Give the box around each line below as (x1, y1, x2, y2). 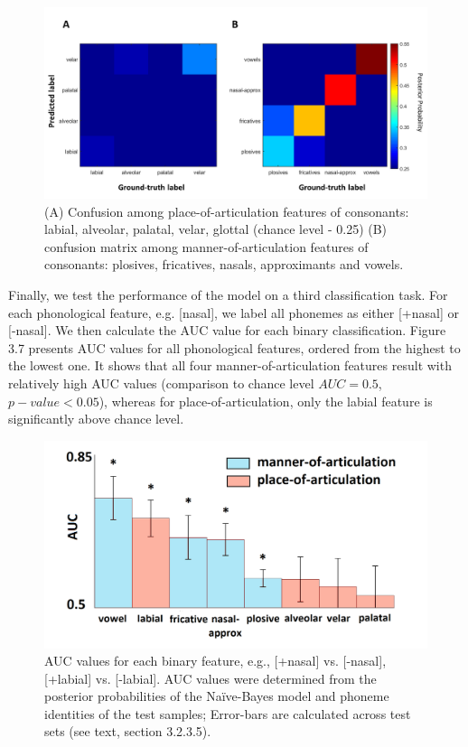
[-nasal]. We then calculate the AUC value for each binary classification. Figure (8, 321, 446, 340)
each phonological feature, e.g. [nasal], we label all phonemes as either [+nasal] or (8, 303, 459, 322)
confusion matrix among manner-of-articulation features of (44, 237, 369, 256)
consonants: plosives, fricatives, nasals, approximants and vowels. (44, 255, 404, 274)
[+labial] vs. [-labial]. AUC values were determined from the (44, 668, 377, 687)
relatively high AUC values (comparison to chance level (8, 373, 314, 392)
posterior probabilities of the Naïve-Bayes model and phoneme (44, 686, 389, 705)
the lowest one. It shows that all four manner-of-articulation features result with (8, 356, 452, 375)
